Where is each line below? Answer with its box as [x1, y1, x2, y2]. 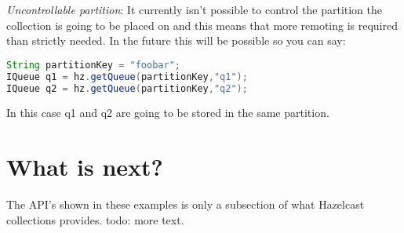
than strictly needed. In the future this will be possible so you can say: [6, 32, 346, 49]
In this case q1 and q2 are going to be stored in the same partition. [6, 104, 329, 121]
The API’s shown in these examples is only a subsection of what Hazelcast [6, 196, 365, 213]
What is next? [6, 151, 163, 183]
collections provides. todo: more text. [6, 211, 184, 228]
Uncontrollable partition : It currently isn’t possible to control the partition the [6, 2, 383, 17]
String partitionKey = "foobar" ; [6, 59, 180, 71]
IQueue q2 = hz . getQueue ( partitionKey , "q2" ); [6, 82, 248, 94]
